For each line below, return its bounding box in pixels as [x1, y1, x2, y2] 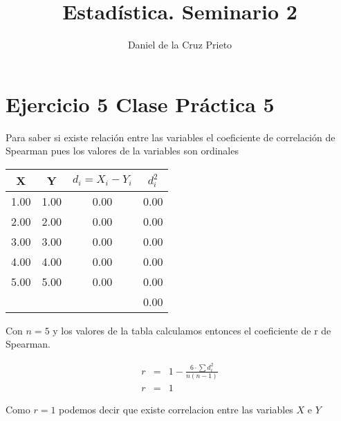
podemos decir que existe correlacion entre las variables [59, 402, 293, 417]
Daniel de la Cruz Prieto [127, 37, 232, 52]
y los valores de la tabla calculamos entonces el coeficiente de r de [53, 323, 331, 337]
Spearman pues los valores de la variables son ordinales [6, 143, 239, 158]
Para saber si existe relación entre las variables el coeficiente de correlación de [6, 129, 335, 144]
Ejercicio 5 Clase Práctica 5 [6, 89, 275, 118]
